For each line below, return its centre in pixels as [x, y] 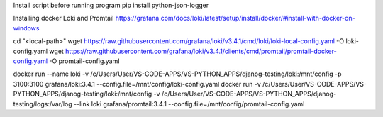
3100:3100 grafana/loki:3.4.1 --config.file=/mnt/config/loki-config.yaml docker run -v [137, 84]
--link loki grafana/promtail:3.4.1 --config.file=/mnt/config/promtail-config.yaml [189, 104]
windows [26, 28]
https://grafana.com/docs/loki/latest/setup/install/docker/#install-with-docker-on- [235, 18]
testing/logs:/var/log [43, 104]
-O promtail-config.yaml [84, 61]
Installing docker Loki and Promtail [63, 18]
